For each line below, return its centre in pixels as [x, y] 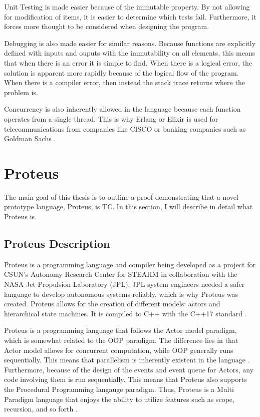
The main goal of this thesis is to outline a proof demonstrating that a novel [121, 196]
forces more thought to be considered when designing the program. [107, 26]
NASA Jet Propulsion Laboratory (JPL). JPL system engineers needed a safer [124, 284]
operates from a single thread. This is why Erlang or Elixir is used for [111, 118]
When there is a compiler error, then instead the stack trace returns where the [124, 82]
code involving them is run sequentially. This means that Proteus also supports [125, 379]
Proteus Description [57, 244]
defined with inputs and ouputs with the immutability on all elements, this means [130, 53]
